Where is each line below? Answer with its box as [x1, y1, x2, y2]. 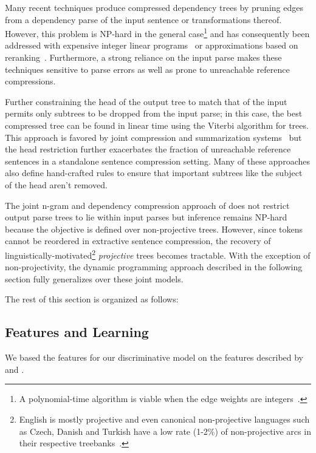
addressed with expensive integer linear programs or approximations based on [5, 39, 298, 52]
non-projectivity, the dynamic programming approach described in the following [5, 261, 303, 273]
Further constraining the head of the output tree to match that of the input [5, 95, 287, 107]
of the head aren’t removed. [5, 178, 108, 191]
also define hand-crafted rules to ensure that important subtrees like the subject [5, 166, 303, 179]
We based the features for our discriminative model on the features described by [5, 351, 304, 364]
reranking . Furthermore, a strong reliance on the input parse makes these [5, 51, 282, 64]
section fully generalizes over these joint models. [5, 272, 184, 285]
